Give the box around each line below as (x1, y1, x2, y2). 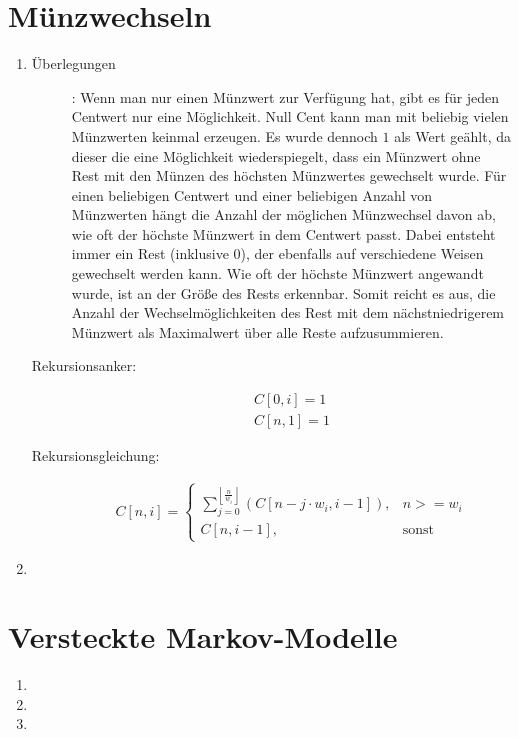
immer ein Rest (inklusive (71, 243, 229, 264)
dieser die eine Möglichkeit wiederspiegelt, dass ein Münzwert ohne (71, 145, 481, 166)
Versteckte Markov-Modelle (8, 616, 398, 657)
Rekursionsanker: (31, 355, 137, 376)
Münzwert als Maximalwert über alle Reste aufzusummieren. (71, 321, 444, 342)
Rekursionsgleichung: (31, 445, 160, 466)
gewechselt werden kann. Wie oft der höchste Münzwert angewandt (71, 263, 484, 284)
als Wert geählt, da (394, 125, 511, 146)
